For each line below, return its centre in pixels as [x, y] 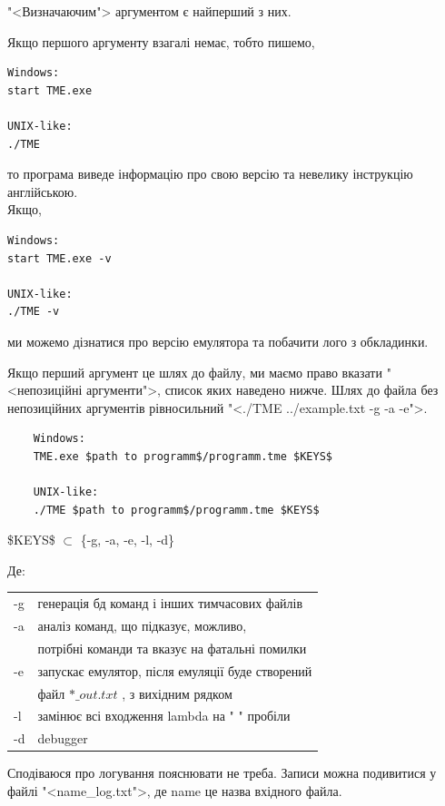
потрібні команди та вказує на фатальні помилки [172, 648]
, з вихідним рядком [177, 693]
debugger [63, 738]
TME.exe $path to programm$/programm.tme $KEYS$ [183, 456]
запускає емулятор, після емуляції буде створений [175, 670]
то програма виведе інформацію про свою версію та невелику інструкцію [210, 174]
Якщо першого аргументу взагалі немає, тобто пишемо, [161, 41]
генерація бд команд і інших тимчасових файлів [170, 603]
